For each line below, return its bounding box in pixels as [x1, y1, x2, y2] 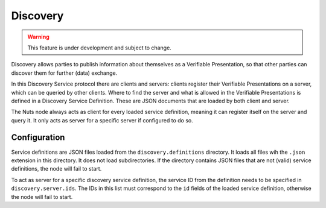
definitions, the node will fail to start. [11, 165, 102, 172]
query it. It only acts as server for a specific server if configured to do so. [11, 116, 193, 124]
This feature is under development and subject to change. [27, 44, 171, 51]
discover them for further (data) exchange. [11, 69, 118, 77]
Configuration [11, 133, 65, 143]
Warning [27, 33, 50, 40]
